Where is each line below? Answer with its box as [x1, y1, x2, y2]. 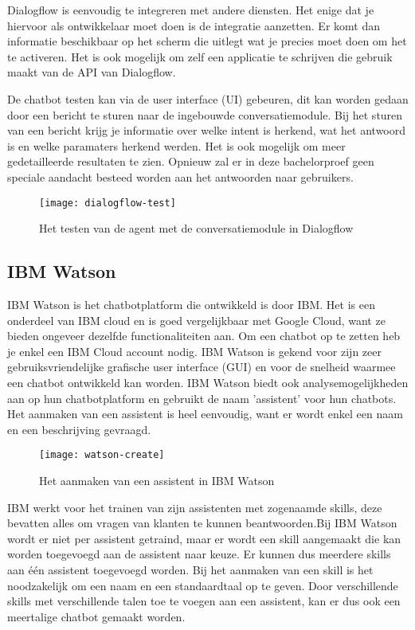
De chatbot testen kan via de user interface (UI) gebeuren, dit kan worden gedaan [7, 90, 409, 107]
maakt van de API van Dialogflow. [7, 64, 176, 80]
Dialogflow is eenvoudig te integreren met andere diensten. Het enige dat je [7, 2, 374, 18]
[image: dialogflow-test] [39, 197, 176, 209]
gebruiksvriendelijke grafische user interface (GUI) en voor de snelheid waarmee [7, 358, 396, 375]
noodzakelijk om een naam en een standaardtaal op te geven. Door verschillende [7, 577, 398, 593]
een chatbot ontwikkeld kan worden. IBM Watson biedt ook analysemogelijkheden [7, 374, 409, 390]
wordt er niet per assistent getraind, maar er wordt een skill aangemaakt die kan [7, 530, 401, 546]
